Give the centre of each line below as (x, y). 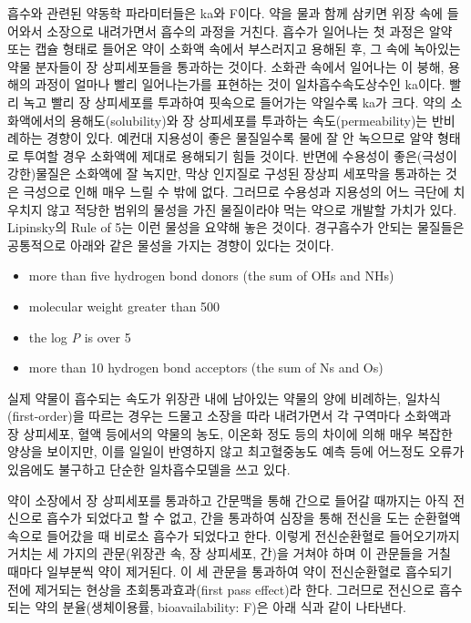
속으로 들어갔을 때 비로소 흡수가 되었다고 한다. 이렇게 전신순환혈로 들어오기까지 (234, 535)
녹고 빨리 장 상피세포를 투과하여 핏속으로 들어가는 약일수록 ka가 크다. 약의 (235, 102)
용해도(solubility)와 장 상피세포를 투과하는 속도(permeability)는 (249, 120)
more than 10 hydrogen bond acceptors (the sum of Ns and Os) (206, 368)
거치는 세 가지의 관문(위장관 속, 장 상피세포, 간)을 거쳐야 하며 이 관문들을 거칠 (229, 553)
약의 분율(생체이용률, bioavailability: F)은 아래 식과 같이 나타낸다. (220, 607)
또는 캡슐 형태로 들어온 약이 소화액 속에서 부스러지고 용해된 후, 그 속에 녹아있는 (234, 49)
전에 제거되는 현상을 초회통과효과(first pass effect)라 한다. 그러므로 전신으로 (221, 589)
